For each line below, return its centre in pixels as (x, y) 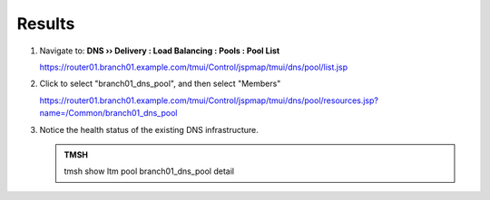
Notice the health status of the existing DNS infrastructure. (149, 129)
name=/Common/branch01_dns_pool (108, 113)
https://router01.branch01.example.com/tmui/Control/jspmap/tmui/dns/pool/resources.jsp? (209, 100)
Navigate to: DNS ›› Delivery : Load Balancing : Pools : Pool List (160, 51)
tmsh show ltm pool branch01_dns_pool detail (149, 171)
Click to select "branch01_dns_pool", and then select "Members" (160, 84)
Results (46, 24)
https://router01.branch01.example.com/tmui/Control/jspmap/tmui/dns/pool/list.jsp (194, 67)
